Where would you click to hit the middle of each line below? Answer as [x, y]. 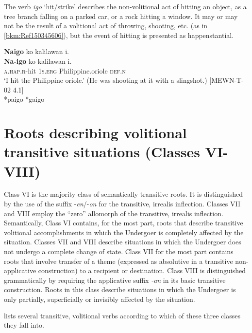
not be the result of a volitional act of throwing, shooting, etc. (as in [106, 26]
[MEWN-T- [227, 80]
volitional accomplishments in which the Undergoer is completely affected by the [124, 232]
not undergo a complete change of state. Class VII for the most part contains [119, 251]
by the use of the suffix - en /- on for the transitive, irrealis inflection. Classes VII [122, 204]
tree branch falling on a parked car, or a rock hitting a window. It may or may [121, 16]
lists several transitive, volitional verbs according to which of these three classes [122, 315]
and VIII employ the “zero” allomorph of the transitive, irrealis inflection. [114, 213]
